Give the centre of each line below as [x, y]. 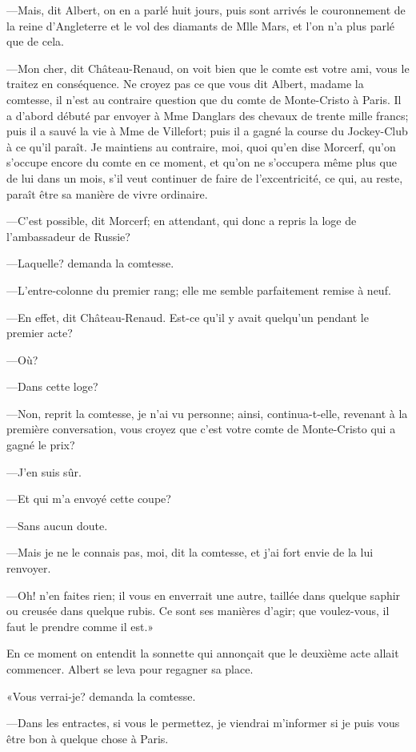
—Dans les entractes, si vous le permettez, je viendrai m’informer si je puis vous [203, 723]
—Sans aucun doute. [57, 525]
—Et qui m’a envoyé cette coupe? [89, 499]
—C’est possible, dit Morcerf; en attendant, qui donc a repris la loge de [182, 221]
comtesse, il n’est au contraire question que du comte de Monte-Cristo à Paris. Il [204, 99]
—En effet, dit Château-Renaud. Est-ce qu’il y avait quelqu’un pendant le [188, 317]
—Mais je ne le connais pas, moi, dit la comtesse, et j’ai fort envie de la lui [190, 552]
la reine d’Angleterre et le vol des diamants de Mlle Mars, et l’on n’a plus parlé [201, 25]
